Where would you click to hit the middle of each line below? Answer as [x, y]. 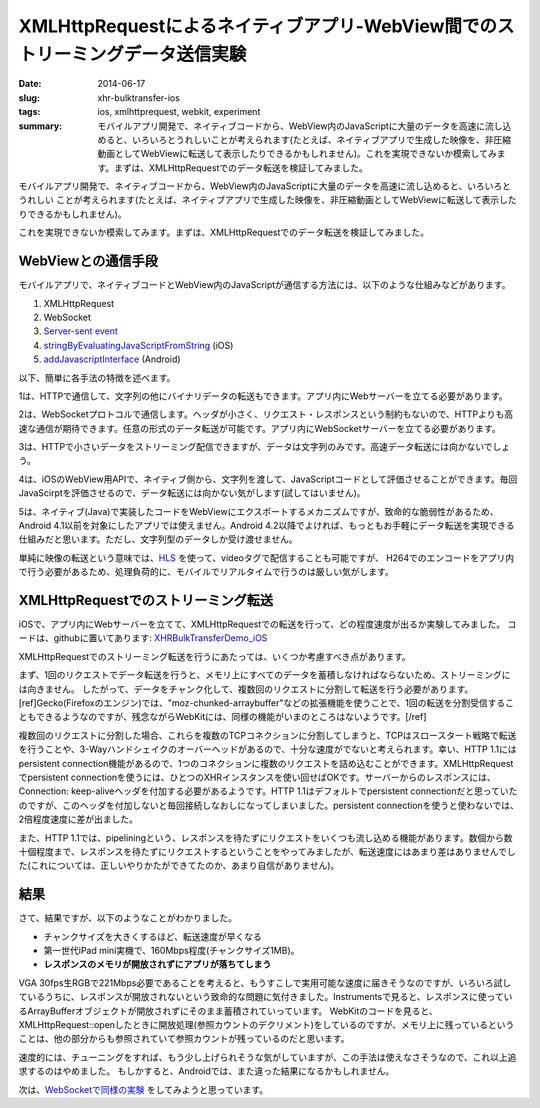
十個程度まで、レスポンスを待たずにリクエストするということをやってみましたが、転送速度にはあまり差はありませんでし [267, 851]
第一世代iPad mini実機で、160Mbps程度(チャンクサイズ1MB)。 [171, 951]
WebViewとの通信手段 [88, 261]
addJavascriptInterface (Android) [112, 359]
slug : [29, 97]
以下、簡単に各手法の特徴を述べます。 [97, 377]
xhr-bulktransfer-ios [138, 97]
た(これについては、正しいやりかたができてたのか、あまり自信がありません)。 [179, 866]
